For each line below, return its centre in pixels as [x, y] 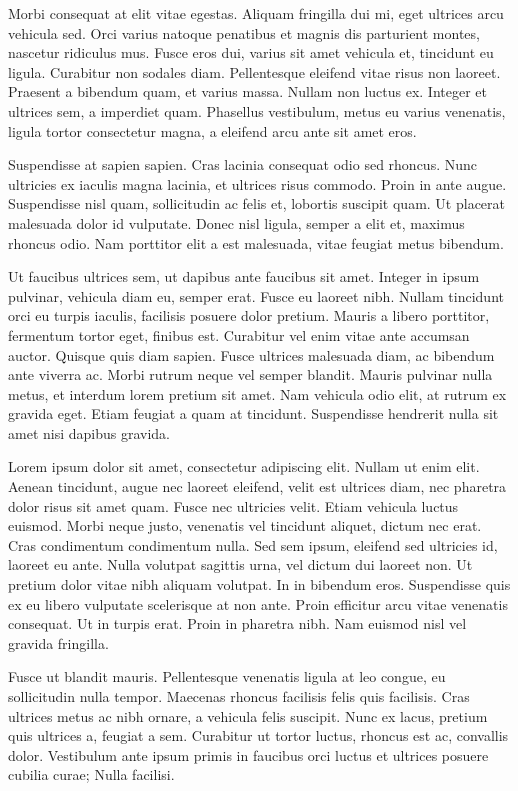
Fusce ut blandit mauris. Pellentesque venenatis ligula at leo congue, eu [227, 676]
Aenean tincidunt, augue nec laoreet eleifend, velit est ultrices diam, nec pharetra [257, 486]
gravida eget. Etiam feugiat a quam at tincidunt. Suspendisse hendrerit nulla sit [253, 413]
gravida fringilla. [58, 642]
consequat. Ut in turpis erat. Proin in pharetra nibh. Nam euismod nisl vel [237, 623]
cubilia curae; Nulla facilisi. [91, 774]
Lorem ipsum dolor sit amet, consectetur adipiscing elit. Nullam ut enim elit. [244, 466]
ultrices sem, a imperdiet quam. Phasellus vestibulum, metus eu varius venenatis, [257, 110]
